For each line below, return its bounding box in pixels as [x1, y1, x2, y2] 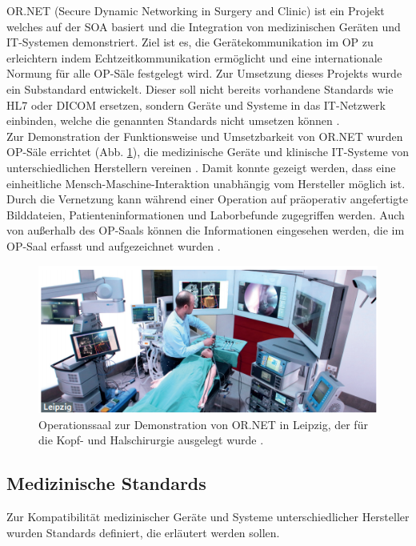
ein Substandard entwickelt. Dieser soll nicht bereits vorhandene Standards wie [6, 80, 394, 97]
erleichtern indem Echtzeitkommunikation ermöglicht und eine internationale [6, 49, 382, 66]
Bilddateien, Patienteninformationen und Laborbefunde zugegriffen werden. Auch [6, 206, 405, 223]
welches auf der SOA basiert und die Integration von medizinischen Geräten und [6, 18, 401, 34]
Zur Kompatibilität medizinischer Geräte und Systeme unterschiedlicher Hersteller [6, 508, 410, 524]
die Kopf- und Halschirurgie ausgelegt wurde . [38, 432, 264, 448]
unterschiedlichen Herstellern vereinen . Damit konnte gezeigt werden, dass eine [6, 159, 396, 175]
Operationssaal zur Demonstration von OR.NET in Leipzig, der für [38, 416, 368, 432]
